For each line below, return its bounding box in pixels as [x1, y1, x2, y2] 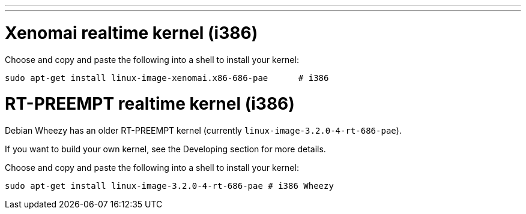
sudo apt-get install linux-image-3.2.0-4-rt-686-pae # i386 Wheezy [5, 181, 334, 191]
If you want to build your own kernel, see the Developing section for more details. [5, 144, 326, 154]
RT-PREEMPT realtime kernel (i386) [5, 94, 295, 114]
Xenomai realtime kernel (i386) [5, 22, 258, 43]
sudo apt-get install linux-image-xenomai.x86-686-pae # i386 [5, 73, 329, 83]
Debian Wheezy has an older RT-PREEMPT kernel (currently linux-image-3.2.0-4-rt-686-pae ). [5, 125, 402, 135]
